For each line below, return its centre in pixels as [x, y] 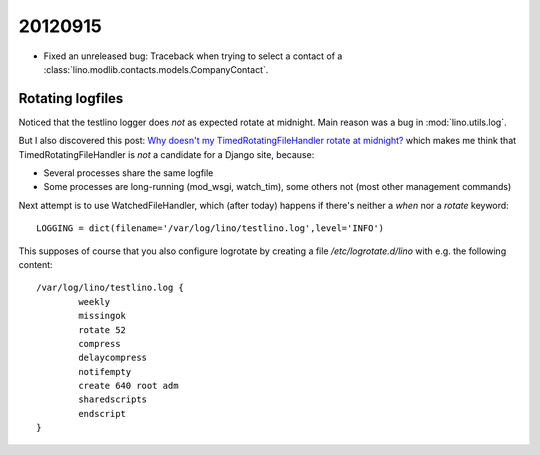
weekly [94, 301]
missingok [102, 316]
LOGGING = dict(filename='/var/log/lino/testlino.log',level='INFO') [210, 228]
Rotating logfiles [71, 98]
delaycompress [113, 358]
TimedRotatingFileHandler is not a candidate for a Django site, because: [166, 154]
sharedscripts [113, 399]
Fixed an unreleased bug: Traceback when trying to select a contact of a [193, 56]
